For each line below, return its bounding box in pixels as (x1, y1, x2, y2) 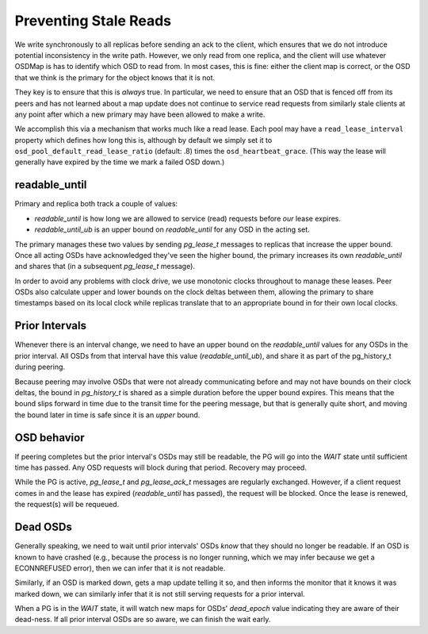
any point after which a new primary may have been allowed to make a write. (14, 110, 266, 119)
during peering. (14, 362, 66, 372)
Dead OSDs (14, 521, 73, 534)
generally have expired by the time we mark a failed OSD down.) (14, 157, 225, 167)
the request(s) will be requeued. (14, 500, 120, 509)
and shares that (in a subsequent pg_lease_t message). (14, 262, 196, 271)
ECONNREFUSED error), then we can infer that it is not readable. (14, 563, 226, 573)
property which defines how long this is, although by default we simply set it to (14, 135, 273, 144)
